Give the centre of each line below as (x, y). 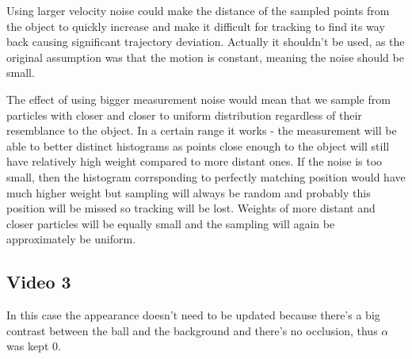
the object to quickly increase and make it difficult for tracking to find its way (196, 26)
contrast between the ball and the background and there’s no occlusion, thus (192, 330)
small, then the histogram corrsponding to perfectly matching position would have (206, 176)
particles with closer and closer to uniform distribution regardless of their (184, 115)
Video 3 (39, 282)
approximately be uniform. (71, 239)
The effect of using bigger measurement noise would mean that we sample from (198, 99)
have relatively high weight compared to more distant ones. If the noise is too (195, 161)
